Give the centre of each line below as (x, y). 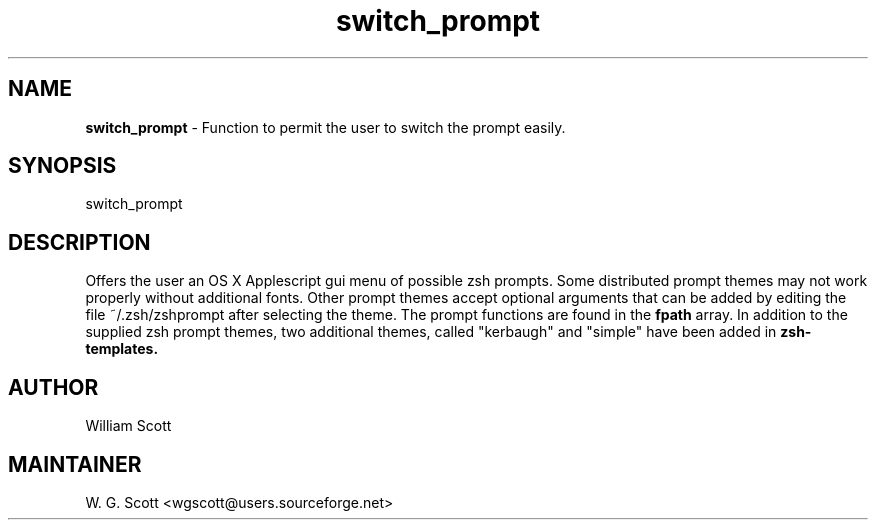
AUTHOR (53, 387)
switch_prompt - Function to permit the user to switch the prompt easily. (325, 127)
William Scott (128, 426)
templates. (122, 349)
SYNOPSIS (62, 166)
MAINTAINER (75, 464)
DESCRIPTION (79, 242)
